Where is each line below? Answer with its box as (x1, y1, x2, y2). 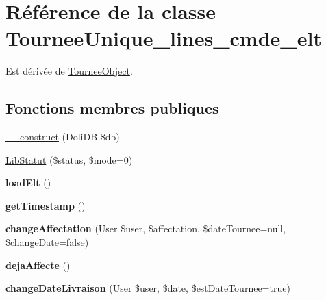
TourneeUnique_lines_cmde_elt (5, 24, 322, 52)
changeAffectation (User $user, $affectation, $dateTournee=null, (5, 221, 286, 236)
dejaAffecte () (5, 258, 71, 272)
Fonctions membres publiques (5, 97, 219, 118)
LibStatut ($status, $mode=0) (5, 152, 133, 166)
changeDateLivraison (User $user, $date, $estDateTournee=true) (5, 281, 290, 295)
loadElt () (5, 175, 51, 190)
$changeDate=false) (5, 235, 89, 249)
